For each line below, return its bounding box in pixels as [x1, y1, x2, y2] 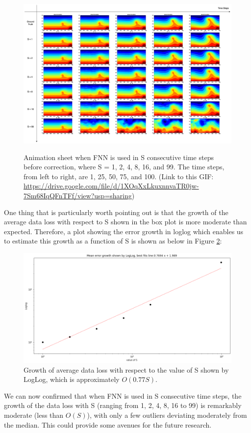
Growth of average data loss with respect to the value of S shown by [24, 364, 229, 375]
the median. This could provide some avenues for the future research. [4, 419, 212, 430]
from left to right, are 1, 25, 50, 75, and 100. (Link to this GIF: [24, 171, 214, 181]
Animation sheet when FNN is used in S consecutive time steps [24, 152, 214, 162]
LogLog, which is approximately [24, 374, 120, 384]
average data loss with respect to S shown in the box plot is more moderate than [4, 216, 247, 227]
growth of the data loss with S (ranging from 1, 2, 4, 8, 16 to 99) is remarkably [4, 400, 242, 410]
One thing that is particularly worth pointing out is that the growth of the [4, 207, 228, 217]
